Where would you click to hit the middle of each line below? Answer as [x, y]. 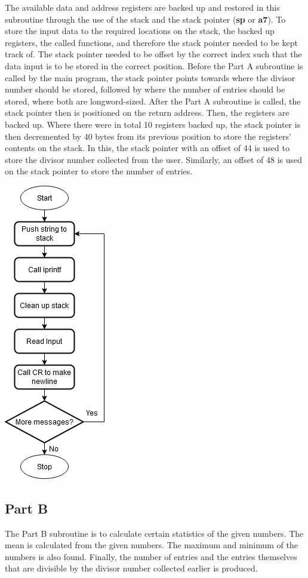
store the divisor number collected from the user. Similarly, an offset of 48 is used [154, 159]
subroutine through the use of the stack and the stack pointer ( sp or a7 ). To [145, 19]
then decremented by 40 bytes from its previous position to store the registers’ [148, 136]
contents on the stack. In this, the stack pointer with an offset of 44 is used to [147, 148]
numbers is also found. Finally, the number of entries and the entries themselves [151, 556]
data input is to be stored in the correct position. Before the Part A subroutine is [154, 65]
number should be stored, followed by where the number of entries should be [145, 89]
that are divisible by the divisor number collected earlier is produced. [131, 568]
